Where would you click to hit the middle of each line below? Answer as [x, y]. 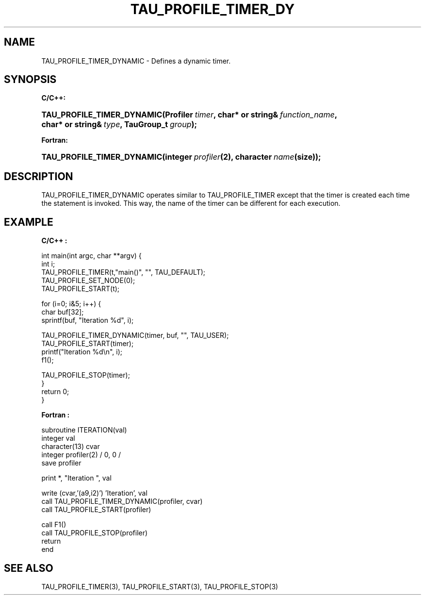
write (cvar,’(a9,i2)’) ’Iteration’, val [94, 493]
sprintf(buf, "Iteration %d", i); [88, 320]
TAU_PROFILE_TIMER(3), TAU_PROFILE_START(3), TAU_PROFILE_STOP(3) [160, 586]
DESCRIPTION [39, 176]
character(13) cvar [71, 447]
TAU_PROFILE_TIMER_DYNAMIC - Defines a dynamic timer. [136, 61]
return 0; [55, 392]
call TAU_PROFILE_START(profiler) [96, 510]
